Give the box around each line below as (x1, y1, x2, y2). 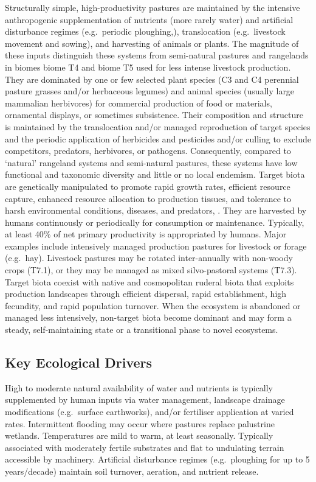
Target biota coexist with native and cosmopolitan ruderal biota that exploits (5, 275, 294, 288)
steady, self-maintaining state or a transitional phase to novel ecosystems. (5, 323, 278, 336)
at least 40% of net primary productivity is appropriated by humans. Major (5, 228, 287, 240)
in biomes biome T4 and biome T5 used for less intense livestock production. (5, 60, 291, 73)
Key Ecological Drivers (5, 353, 153, 372)
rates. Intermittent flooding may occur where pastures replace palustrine (5, 417, 275, 430)
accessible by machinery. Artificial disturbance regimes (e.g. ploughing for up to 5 (5, 453, 310, 466)
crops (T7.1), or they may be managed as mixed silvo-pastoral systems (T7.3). (5, 264, 297, 276)
